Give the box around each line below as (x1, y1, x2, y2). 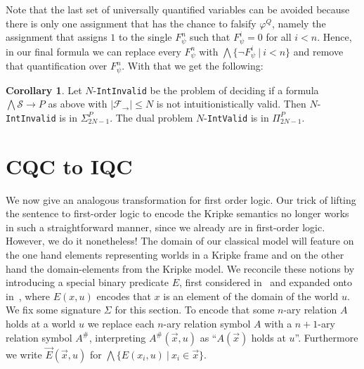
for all (266, 30, 292, 44)
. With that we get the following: (122, 58, 264, 73)
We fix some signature (6, 302, 101, 317)
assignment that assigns (6, 30, 108, 44)
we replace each (87, 316, 155, 330)
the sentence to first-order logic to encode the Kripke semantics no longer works (6, 206, 349, 221)
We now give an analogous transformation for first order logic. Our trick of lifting (6, 192, 356, 207)
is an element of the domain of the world (163, 288, 339, 303)
